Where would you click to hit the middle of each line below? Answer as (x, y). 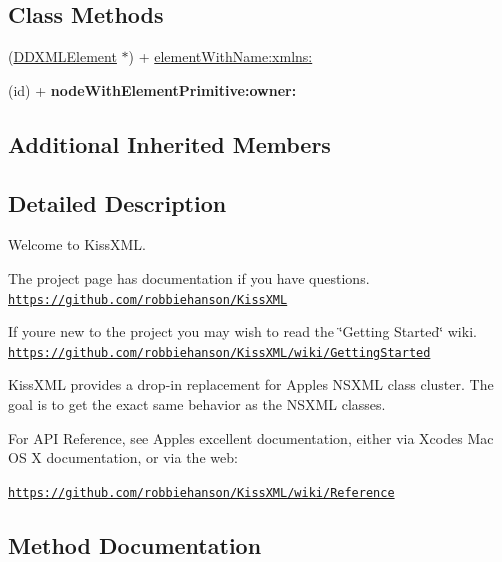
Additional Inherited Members (169, 143)
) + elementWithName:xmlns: (220, 56)
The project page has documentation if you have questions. (189, 277)
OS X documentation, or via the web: (123, 457)
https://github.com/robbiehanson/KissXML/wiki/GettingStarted (219, 352)
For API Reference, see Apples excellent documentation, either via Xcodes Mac (251, 437)
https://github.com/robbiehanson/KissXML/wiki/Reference (201, 492)
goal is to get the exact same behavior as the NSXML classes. (197, 404)
